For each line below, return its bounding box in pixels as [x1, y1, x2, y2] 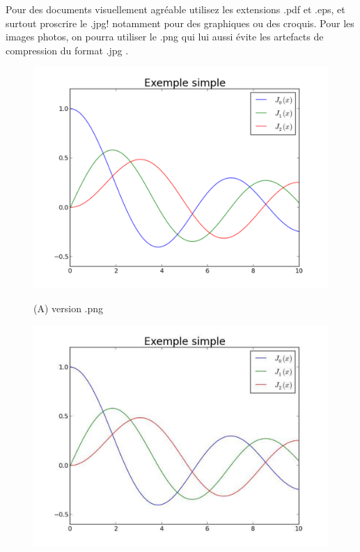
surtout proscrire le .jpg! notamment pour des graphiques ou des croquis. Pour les [6, 15, 354, 30]
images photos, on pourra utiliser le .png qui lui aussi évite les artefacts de [6, 29, 324, 44]
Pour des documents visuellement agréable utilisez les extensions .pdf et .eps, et [6, 2, 345, 16]
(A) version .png [33, 300, 104, 315]
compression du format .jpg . [6, 43, 129, 57]
